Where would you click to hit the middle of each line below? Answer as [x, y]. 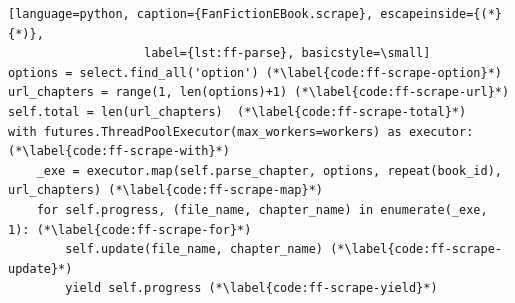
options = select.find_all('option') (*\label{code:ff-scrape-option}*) [255, 72]
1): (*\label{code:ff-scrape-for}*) [130, 229]
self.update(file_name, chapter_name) [194, 249]
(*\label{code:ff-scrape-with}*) [119, 151]
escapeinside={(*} [441, 14]
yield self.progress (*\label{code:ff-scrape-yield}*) [251, 288]
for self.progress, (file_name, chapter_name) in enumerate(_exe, [262, 209]
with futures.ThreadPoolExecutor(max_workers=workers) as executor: [241, 131]
